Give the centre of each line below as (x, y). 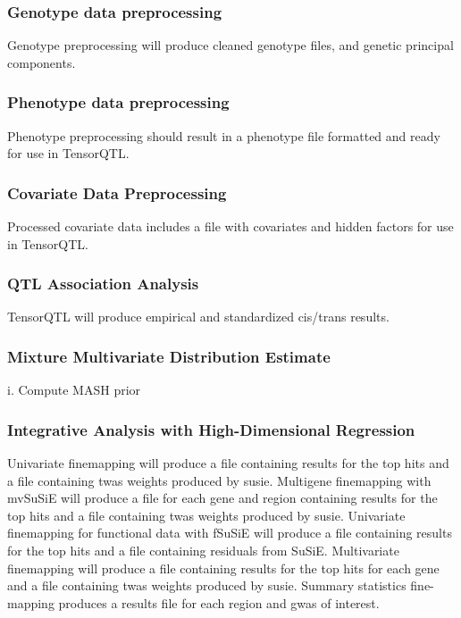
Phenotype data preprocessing (118, 102)
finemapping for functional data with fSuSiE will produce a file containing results (230, 533)
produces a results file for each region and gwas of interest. (219, 602)
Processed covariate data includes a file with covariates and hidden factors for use (230, 226)
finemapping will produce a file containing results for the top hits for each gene (223, 568)
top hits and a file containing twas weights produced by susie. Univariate (206, 515)
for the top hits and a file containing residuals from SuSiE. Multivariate (203, 551)
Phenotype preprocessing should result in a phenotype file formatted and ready (224, 135)
